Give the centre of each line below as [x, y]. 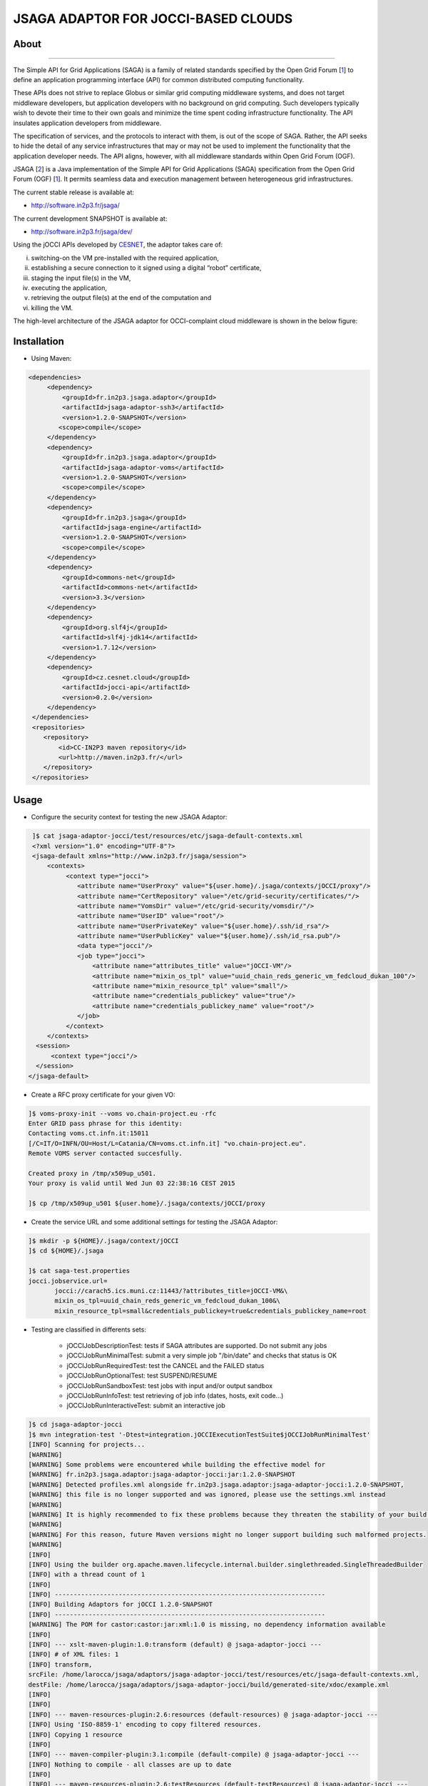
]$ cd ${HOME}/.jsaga [66, 1251]
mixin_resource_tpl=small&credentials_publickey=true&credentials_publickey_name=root [211, 1311]
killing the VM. [52, 308]
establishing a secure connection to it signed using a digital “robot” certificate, [146, 268]
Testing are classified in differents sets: [88, 1329]
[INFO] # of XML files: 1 [73, 1655]
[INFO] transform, [60, 1664]
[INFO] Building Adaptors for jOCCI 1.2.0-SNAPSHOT [121, 1605]
